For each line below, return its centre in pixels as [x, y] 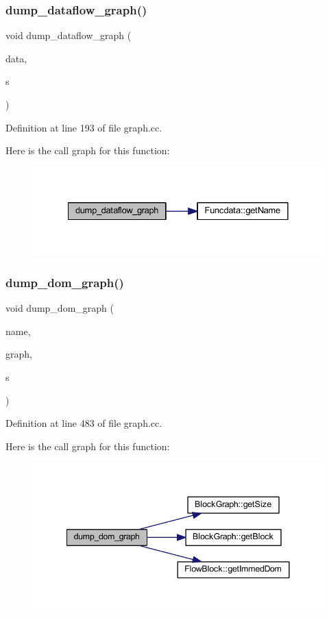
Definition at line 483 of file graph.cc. [84, 423]
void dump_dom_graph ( [60, 308]
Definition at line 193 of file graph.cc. [84, 127]
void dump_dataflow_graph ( [69, 35]
